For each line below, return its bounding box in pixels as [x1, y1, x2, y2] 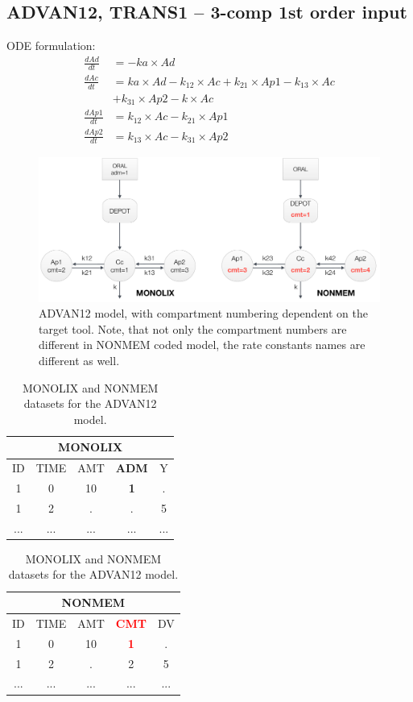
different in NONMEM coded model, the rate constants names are [39, 336, 366, 353]
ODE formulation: [6, 37, 96, 54]
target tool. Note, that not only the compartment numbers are [39, 320, 347, 337]
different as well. [39, 352, 120, 369]
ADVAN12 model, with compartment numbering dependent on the [39, 305, 369, 322]
